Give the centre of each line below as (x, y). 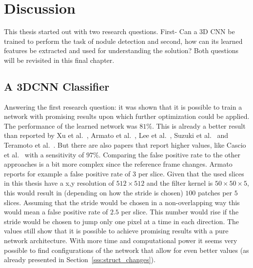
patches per (215, 193)
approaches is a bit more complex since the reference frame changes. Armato (118, 164)
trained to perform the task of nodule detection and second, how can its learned (123, 41)
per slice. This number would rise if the (180, 212)
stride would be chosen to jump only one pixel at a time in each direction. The (122, 221)
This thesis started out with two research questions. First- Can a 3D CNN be (119, 31)
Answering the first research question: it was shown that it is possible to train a (123, 106)
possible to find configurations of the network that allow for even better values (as (126, 250)
